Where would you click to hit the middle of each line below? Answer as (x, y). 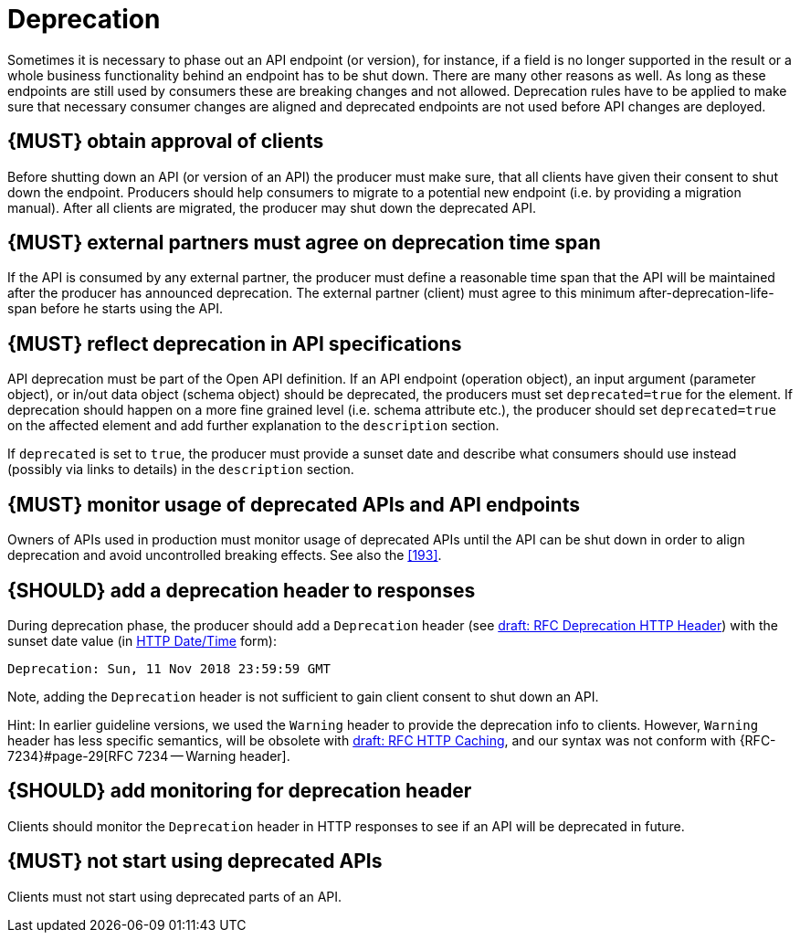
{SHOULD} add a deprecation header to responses (242, 590)
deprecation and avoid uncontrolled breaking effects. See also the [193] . (225, 555)
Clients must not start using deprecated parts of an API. (175, 896)
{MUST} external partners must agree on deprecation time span (304, 243)
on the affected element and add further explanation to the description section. (253, 426)
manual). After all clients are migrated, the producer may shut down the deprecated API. (272, 207)
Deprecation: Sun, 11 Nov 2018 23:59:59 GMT (169, 668)
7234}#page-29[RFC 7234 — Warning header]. (149, 755)
